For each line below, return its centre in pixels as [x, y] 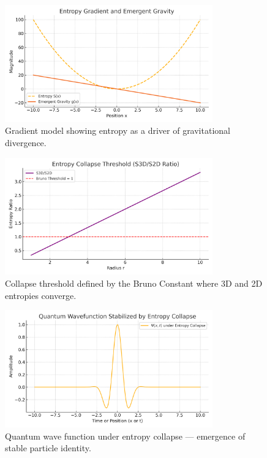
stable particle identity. [48, 448]
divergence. [26, 142]
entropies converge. [41, 295]
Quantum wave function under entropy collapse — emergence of [125, 436]
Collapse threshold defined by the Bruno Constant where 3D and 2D [134, 283]
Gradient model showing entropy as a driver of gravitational [118, 130]
